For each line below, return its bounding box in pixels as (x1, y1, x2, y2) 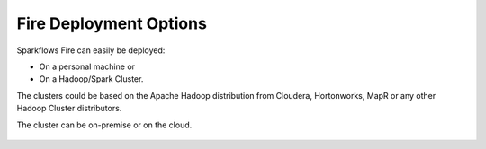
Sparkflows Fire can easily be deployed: (16, 45, 166, 56)
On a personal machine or (39, 61, 135, 72)
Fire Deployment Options (16, 13, 207, 33)
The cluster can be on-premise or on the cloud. (16, 119, 193, 130)
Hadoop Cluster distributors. (16, 103, 122, 114)
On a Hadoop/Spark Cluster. (39, 74, 144, 84)
